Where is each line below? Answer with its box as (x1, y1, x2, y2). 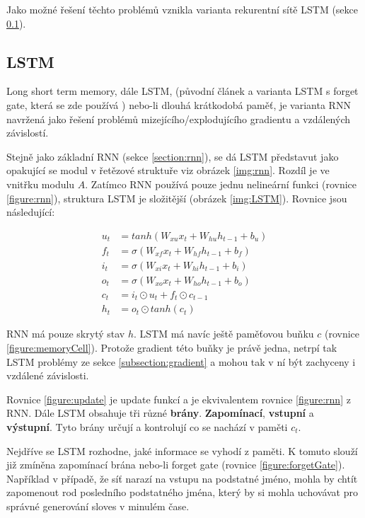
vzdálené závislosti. (6, 368, 89, 383)
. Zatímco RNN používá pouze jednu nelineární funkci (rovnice (85, 176, 357, 191)
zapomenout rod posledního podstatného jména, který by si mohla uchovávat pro (6, 485, 358, 500)
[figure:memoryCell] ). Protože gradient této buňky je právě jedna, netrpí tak (6, 340, 337, 355)
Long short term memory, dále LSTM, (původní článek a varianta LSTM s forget (6, 84, 359, 98)
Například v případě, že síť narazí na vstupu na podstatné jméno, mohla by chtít (6, 471, 358, 485)
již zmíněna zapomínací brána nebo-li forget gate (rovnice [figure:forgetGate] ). (6, 457, 345, 472)
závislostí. (6, 125, 49, 140)
